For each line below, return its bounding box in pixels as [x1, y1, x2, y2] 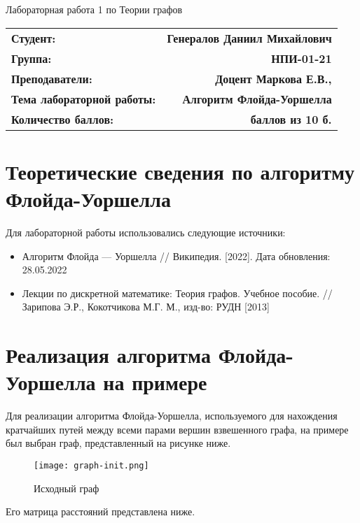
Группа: [11, 50, 52, 66]
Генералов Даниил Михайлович [167, 29, 332, 46]
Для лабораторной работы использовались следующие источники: [6, 224, 286, 239]
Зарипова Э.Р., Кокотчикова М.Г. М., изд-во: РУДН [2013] [22, 299, 270, 314]
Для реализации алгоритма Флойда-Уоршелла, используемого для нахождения [6, 408, 338, 423]
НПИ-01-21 [271, 50, 332, 66]
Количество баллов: [11, 110, 114, 127]
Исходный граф [34, 480, 99, 495]
